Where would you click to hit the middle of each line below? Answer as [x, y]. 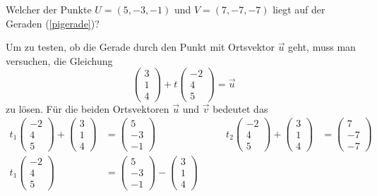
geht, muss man [322, 47]
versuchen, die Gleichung [59, 60]
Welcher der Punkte [49, 9]
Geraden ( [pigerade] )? [53, 23]
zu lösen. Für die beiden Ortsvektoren [88, 108]
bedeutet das [240, 108]
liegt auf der [299, 9]
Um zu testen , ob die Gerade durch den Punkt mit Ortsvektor [140, 47]
